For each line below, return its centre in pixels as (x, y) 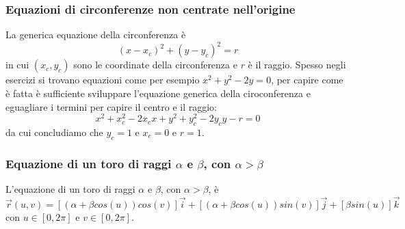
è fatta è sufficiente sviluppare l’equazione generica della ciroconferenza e (158, 93)
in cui (17, 65)
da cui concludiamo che (54, 132)
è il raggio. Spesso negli (297, 65)
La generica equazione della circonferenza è (96, 35)
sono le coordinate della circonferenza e (155, 65)
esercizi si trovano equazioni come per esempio (103, 80)
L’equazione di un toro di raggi (70, 188)
